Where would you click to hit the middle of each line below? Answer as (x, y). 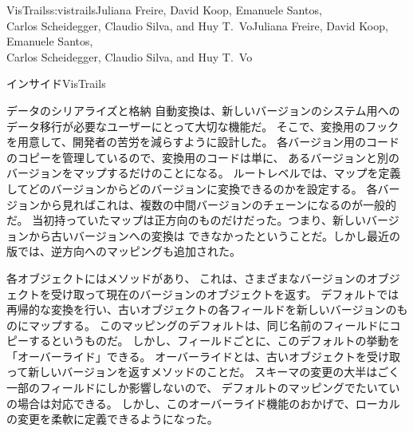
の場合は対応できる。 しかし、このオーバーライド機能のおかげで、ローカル (203, 403)
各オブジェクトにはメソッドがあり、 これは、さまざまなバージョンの (187, 277)
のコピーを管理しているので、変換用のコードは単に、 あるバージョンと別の (203, 157)
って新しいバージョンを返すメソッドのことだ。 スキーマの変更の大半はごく (203, 372)
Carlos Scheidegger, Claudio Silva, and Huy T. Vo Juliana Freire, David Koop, (197, 25)
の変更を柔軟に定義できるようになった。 (112, 419)
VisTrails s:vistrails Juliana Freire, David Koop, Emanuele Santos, (164, 10)
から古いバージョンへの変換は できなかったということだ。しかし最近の (214, 235)
